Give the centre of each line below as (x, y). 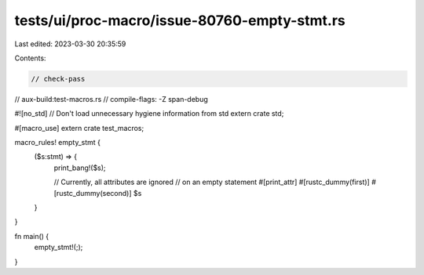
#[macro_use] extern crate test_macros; (79, 128)
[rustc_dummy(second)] (93, 193)
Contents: (30, 58)
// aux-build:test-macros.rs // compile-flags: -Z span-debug (111, 99)
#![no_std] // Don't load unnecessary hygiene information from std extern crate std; (149, 114)
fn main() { (32, 236)
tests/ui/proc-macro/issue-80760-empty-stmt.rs (180, 20)
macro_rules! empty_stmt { (58, 143)
